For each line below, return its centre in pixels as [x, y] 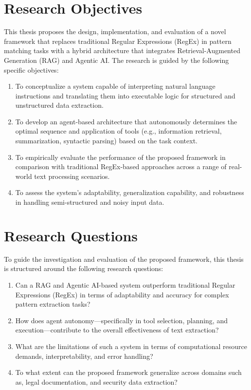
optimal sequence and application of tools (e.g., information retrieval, [118, 131]
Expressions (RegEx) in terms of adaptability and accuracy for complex [122, 294]
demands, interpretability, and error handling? [84, 356]
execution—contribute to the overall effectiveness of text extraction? [117, 330]
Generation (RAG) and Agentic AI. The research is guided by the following [117, 60]
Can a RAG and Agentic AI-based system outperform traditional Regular [125, 284]
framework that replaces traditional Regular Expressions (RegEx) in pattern [118, 41]
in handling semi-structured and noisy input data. [90, 202]
